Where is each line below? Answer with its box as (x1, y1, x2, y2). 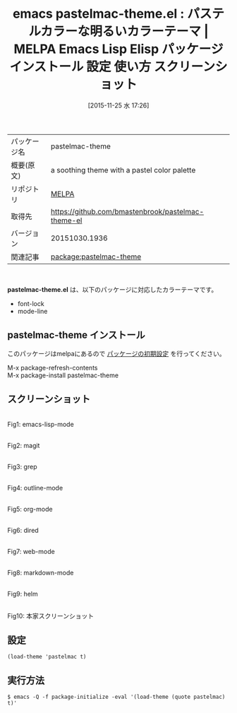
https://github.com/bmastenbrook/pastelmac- (50, 206, 205, 216)
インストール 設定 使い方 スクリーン (9, 59, 215, 75)
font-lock (17, 299, 44, 307)
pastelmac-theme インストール (7, 329, 146, 341)
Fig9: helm (7, 589, 38, 598)
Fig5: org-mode (7, 505, 53, 513)
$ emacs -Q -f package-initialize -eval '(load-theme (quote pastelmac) (7, 693, 226, 701)
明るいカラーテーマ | (90, 23, 209, 40)
